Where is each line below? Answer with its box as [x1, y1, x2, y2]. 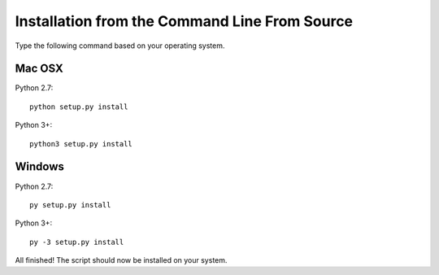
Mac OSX [15, 62, 64, 76]
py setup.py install [29, 200, 111, 209]
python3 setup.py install [29, 139, 133, 148]
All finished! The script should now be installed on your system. [15, 255, 228, 265]
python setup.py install [29, 102, 128, 111]
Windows [15, 159, 64, 174]
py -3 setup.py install [29, 237, 124, 247]
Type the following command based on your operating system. [15, 41, 225, 50]
